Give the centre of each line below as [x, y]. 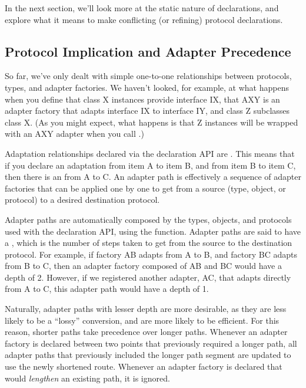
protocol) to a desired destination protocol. [82, 200]
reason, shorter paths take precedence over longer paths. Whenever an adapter [146, 332]
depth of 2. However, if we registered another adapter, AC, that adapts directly [148, 277]
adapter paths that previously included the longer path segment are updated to [148, 355]
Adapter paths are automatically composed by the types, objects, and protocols [148, 219]
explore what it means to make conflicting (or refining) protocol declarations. [144, 19]
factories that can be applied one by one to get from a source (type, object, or [145, 188]
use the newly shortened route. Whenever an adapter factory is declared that [144, 366]
